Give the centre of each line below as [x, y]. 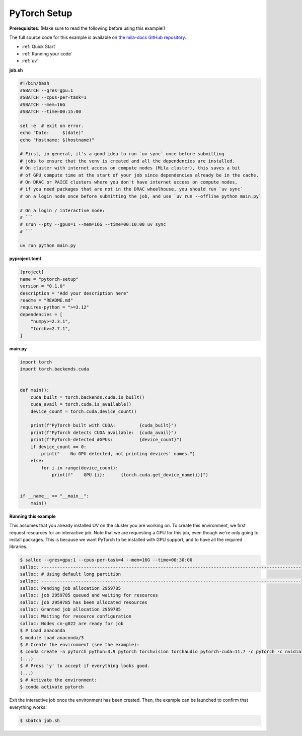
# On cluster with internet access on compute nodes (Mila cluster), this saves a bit [130, 168]
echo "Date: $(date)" [52, 133]
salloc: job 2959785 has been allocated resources [84, 602]
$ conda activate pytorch [52, 687]
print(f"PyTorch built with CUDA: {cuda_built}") [103, 425]
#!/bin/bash [35, 83]
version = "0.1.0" [43, 286]
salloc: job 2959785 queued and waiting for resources [89, 595]
